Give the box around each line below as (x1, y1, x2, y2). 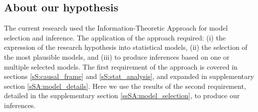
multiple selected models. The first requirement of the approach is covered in (4, 61, 238, 72)
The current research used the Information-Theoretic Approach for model (4, 23, 228, 33)
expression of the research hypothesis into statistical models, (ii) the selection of (4, 42, 248, 52)
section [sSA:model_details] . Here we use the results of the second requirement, (4, 80, 246, 91)
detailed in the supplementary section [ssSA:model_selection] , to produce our (4, 90, 240, 101)
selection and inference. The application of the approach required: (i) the (4, 32, 226, 42)
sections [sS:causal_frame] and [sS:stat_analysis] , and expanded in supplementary (4, 71, 254, 81)
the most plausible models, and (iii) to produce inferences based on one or (4, 51, 230, 62)
